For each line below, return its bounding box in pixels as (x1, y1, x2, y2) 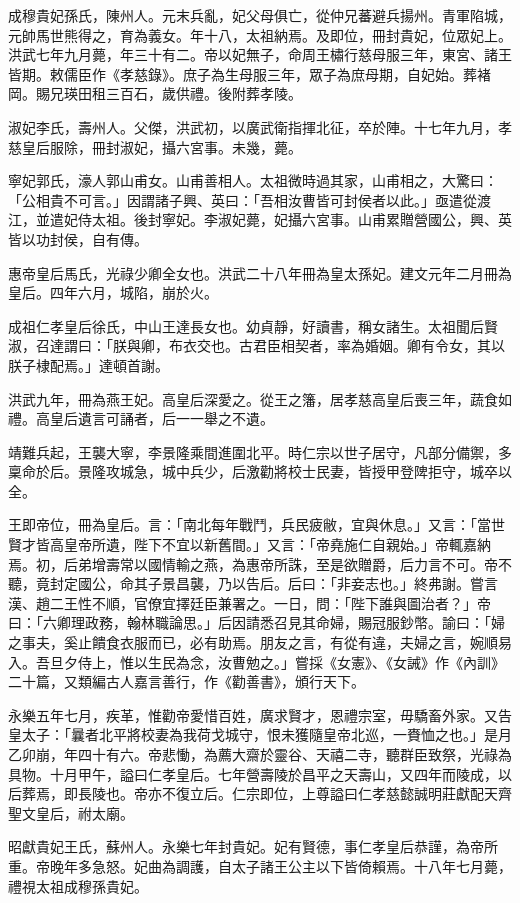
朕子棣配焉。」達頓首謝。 (8, 354, 169, 375)
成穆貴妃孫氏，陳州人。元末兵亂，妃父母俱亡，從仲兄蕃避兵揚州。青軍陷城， (8, 5, 512, 25)
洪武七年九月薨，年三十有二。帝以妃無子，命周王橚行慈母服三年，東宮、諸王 (8, 44, 512, 65)
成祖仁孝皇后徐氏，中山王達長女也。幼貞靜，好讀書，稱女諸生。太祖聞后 (8, 315, 484, 336)
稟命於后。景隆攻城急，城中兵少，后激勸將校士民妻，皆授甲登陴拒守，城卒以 (8, 461, 512, 482)
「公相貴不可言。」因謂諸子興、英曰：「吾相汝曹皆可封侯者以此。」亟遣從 (8, 189, 477, 210)
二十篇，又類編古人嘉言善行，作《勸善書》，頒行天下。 (8, 671, 365, 692)
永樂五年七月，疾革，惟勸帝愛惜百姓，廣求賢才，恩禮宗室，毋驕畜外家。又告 (8, 704, 512, 725)
